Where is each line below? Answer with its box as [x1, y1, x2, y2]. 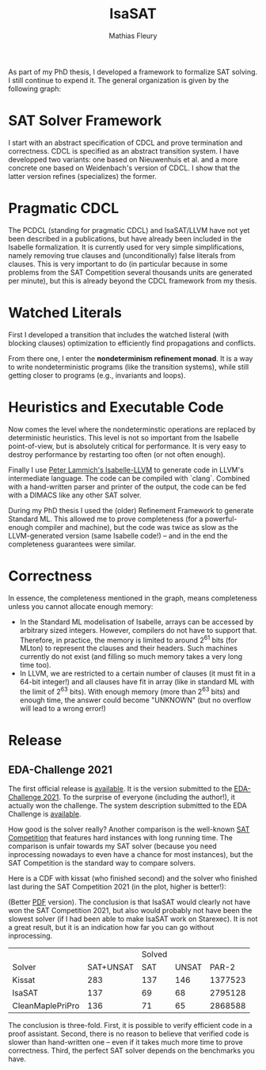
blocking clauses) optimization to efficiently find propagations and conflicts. [8, 338, 256, 348]
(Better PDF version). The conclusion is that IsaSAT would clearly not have [8, 897, 251, 907]
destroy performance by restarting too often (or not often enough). [8, 449, 226, 459]
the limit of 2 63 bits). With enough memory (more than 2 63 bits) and [19, 686, 240, 696]
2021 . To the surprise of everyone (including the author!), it [43, 792, 235, 802]
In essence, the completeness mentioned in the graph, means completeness [8, 593, 257, 603]
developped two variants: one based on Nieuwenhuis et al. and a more [8, 154, 239, 164]
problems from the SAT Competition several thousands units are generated [8, 267, 253, 277]
